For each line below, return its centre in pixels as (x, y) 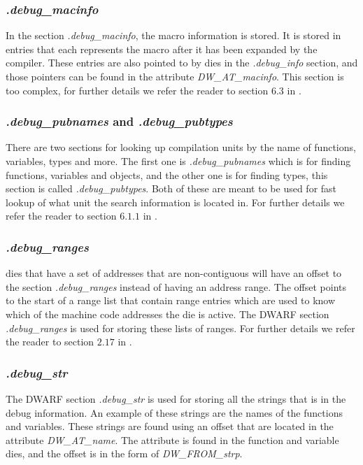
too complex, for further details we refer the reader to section (137, 90)
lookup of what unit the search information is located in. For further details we (175, 202)
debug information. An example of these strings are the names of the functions (174, 412)
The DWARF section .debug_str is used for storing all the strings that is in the (176, 398)
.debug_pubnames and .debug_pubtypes (119, 121)
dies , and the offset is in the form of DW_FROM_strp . (124, 453)
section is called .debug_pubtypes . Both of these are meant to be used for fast (171, 188)
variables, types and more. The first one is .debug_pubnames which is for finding (178, 161)
